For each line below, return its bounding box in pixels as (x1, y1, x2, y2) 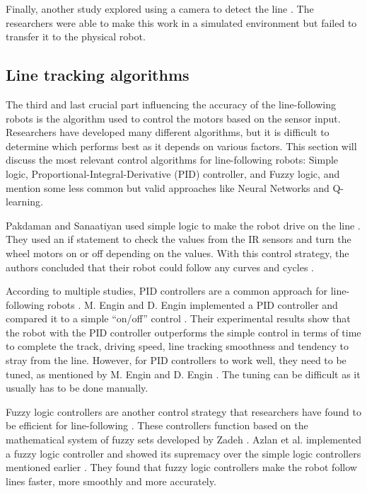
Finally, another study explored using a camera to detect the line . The (6, 1, 314, 16)
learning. (6, 194, 43, 209)
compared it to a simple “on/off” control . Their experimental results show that (6, 311, 351, 326)
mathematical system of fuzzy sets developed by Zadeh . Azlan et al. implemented (6, 432, 362, 447)
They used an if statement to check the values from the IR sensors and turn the (6, 232, 351, 246)
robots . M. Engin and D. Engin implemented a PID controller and (47, 297, 338, 312)
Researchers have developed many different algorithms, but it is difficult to (6, 125, 330, 140)
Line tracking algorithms (6, 64, 190, 86)
